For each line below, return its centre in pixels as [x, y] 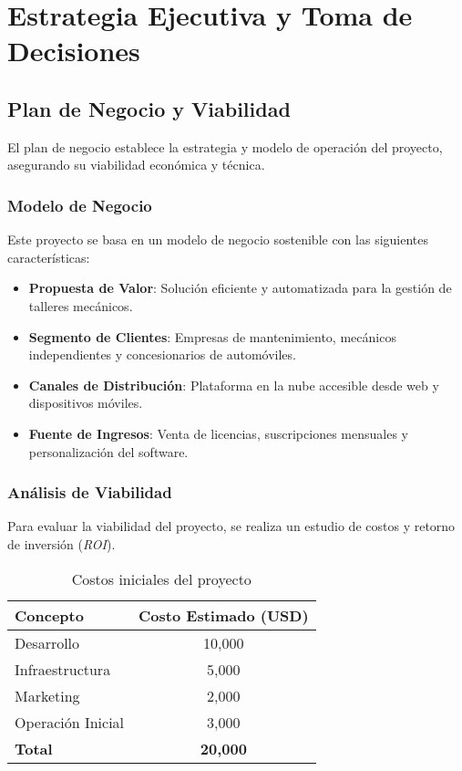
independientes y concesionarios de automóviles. [162, 354]
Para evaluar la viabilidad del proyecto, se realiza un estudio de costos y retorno [231, 526]
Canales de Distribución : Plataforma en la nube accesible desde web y [234, 385]
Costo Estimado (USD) [224, 615]
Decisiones [74, 51]
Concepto [49, 615]
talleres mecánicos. [81, 305]
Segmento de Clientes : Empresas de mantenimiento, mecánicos [212, 336]
